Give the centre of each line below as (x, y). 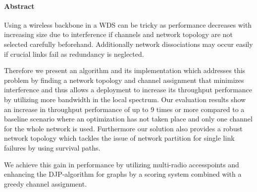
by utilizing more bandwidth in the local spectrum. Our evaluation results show (125, 99)
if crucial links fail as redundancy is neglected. (74, 54)
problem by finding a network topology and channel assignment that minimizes (124, 80)
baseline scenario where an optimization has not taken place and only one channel (128, 119)
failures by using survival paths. (52, 147)
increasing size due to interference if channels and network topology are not (119, 34)
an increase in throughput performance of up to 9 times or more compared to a (124, 109)
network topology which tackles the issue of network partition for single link (119, 138)
